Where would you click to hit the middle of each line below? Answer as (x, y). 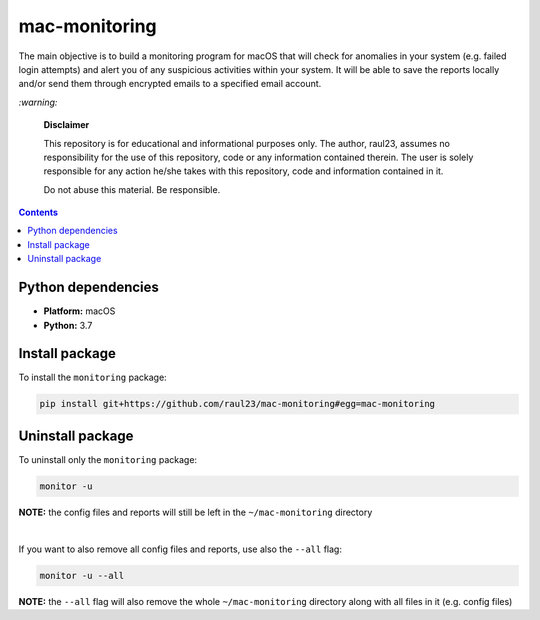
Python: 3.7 (68, 325)
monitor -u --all (82, 575)
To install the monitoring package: (92, 377)
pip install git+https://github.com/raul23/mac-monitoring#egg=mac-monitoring (237, 404)
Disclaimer (66, 125)
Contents (38, 212)
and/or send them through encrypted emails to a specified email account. (170, 84)
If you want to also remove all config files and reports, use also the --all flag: (180, 549)
